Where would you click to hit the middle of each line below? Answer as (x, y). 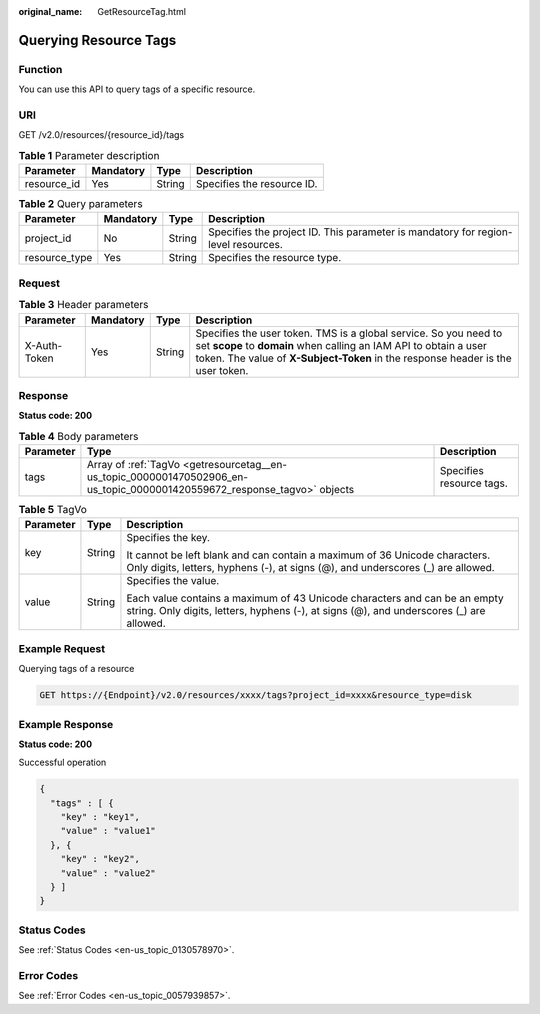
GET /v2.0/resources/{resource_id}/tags (101, 135)
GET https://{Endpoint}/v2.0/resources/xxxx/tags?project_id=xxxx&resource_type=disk (255, 695)
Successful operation (62, 762)
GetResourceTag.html (142, 11)
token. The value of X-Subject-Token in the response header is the (353, 358)
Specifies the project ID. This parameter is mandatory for (342, 232)
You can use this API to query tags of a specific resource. (137, 89)
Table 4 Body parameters (78, 436)
